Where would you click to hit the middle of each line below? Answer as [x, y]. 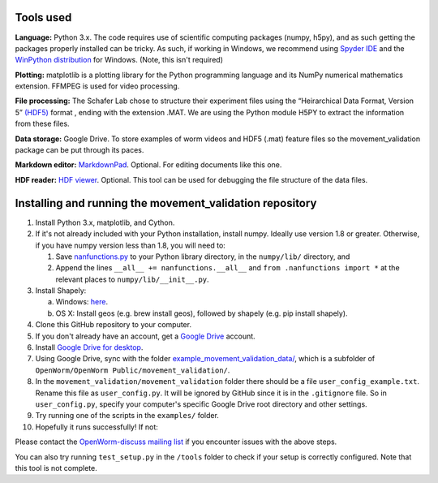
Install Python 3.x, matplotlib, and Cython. [105, 222]
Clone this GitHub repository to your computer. [114, 325]
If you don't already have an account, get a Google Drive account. [145, 336]
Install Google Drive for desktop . [89, 347]
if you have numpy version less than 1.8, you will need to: [131, 245]
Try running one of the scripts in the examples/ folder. [127, 416]
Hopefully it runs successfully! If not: [97, 427]
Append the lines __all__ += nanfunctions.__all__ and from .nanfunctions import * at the [228, 268]
